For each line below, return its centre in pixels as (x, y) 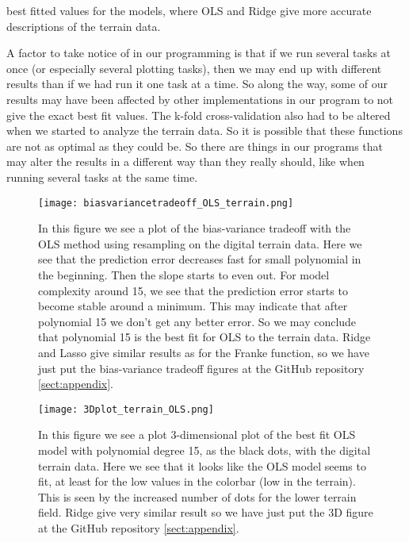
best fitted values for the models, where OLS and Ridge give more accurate (189, 10)
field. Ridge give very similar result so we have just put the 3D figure (206, 512)
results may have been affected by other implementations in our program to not (200, 99)
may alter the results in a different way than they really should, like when (185, 161)
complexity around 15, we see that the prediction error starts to (193, 290)
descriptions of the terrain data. (84, 26)
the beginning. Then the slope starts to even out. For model (184, 274)
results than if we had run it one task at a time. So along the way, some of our (197, 84)
